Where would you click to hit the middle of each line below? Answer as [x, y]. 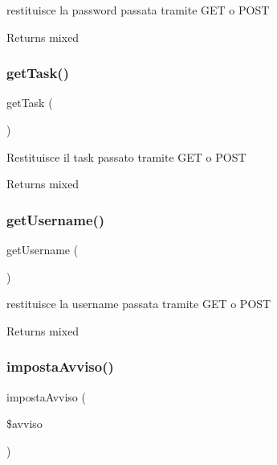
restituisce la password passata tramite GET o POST [138, 10]
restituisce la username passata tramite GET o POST [139, 304]
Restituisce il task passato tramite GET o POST [126, 156]
